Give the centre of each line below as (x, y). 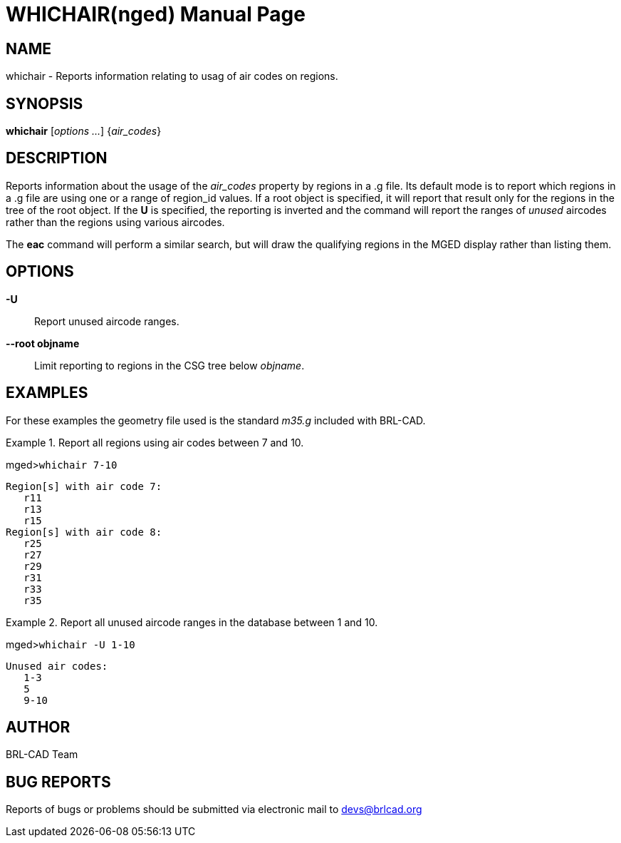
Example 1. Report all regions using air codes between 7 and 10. (155, 442)
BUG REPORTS (58, 782)
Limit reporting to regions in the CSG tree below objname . (169, 365)
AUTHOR (38, 727)
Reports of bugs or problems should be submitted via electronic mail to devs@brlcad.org (214, 809)
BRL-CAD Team (42, 755)
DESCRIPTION (57, 158)
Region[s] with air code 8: (84, 532)
